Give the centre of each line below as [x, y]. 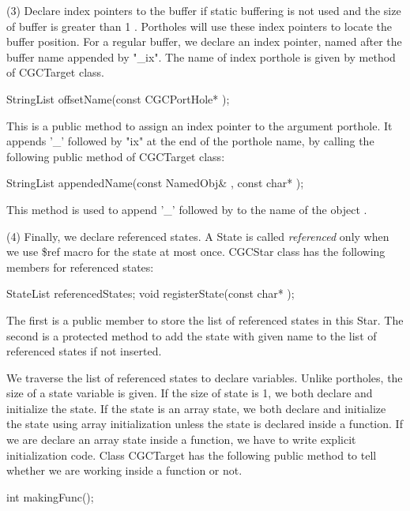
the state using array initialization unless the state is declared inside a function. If [205, 424]
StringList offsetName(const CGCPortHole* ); [118, 98]
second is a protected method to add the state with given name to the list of [192, 335]
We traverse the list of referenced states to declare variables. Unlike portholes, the [205, 377]
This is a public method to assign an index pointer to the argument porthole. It [199, 125]
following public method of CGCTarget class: [116, 156]
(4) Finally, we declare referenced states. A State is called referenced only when [198, 236]
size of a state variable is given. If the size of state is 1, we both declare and [190, 393]
